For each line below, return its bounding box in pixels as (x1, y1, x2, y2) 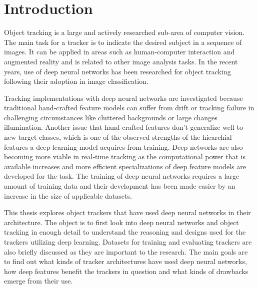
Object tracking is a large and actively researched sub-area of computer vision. (4, 27, 245, 37)
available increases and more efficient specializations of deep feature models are (4, 161, 246, 171)
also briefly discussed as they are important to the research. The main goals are (4, 246, 248, 257)
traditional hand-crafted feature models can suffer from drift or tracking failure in (4, 102, 254, 113)
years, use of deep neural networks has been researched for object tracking (4, 66, 231, 76)
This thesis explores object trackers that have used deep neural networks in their (4, 207, 251, 218)
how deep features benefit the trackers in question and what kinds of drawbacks (4, 266, 248, 276)
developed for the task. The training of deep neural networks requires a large (4, 171, 239, 181)
